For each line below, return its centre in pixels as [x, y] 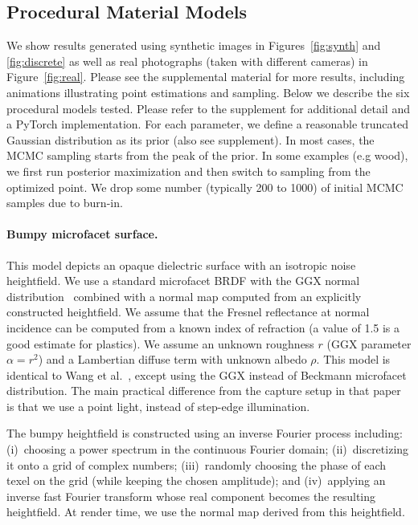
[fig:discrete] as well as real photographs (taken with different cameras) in [187, 61]
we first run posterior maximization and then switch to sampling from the [189, 171]
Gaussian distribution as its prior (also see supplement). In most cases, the [191, 139]
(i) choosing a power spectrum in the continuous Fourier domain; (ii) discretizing [208, 449]
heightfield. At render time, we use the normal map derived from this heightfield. [206, 512]
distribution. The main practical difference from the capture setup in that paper [204, 391]
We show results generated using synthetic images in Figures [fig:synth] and [194, 45]
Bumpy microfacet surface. [82, 234]
